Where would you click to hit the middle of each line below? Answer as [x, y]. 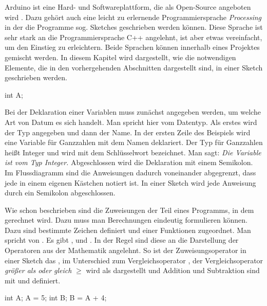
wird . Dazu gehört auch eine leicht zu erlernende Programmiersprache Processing [133, 17]
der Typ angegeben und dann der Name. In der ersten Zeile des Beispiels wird [128, 132]
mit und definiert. [33, 280]
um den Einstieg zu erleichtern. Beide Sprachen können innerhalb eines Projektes [132, 47]
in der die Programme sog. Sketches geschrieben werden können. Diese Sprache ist [134, 27]
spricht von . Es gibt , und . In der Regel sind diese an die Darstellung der [122, 240]
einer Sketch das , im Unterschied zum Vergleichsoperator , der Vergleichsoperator [134, 260]
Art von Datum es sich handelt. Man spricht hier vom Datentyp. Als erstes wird [131, 122]
